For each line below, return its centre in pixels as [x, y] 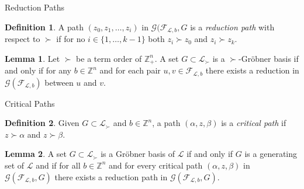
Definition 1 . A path [44, 27]
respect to [23, 39]
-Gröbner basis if [269, 58]
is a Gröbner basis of [138, 154]
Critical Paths [30, 103]
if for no [71, 39]
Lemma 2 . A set [36, 154]
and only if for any [38, 70]
